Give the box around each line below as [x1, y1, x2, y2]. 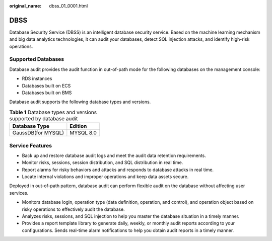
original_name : [9, 3, 42, 9]
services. [9, 190, 29, 196]
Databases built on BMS [22, 90, 72, 96]
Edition [70, 123, 87, 130]
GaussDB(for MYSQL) [12, 129, 64, 136]
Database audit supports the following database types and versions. [9, 99, 151, 105]
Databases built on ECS [22, 83, 71, 89]
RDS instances [22, 75, 52, 82]
